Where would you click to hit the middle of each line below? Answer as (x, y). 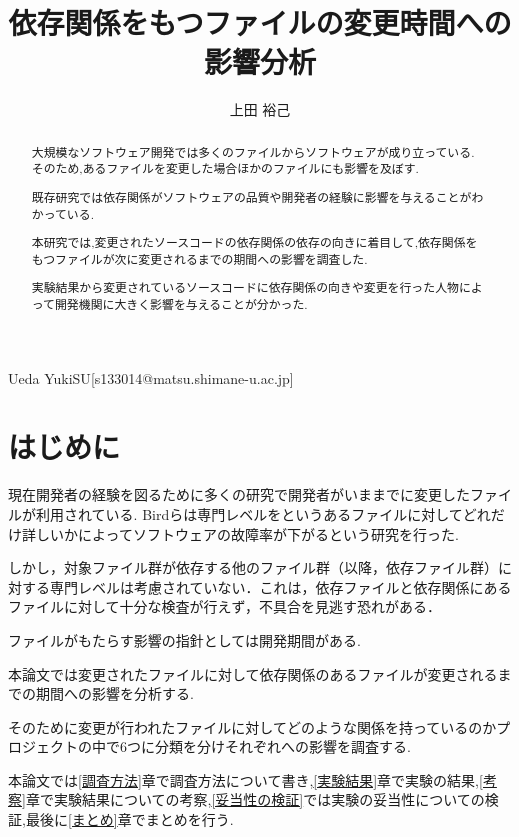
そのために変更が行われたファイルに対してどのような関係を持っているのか (252, 726)
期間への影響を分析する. (114, 693)
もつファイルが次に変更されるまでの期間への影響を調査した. (199, 258)
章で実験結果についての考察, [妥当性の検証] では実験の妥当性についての (255, 799)
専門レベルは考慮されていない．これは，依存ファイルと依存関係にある (280, 586)
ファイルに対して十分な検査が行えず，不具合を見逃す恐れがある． (224, 606)
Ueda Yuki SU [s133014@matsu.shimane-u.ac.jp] (151, 377)
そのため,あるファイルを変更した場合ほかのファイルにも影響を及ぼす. (225, 168)
